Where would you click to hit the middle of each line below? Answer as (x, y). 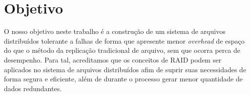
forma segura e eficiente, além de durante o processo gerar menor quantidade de (123, 79)
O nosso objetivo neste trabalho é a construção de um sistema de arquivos (115, 31)
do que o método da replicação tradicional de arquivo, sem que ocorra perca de (122, 50)
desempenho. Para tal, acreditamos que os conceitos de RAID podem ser (113, 59)
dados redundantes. (33, 88)
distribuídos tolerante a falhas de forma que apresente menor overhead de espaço (124, 40)
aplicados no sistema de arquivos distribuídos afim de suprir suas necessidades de (125, 69)
